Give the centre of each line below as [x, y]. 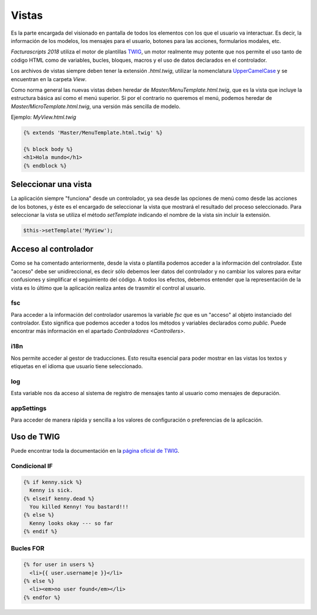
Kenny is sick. [51, 490]
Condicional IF [32, 466]
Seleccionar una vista [51, 184]
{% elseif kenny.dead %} [59, 499]
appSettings [29, 408]
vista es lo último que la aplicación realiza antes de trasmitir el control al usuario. [108, 288]
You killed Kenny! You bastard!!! [79, 507]
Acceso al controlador [52, 249]
